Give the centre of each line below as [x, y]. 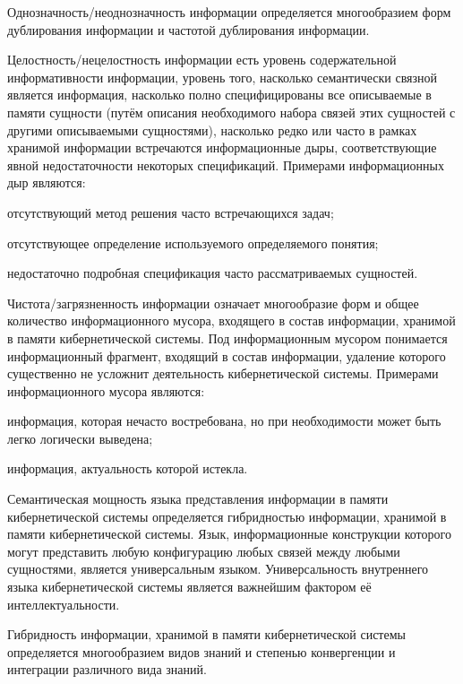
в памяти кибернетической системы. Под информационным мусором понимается [227, 338]
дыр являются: [47, 182]
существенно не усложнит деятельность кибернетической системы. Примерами [223, 373]
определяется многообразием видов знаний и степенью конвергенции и [201, 651]
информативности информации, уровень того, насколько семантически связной [223, 77]
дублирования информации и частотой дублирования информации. [189, 29]
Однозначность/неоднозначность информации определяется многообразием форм [229, 12]
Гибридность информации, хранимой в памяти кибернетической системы [206, 634]
